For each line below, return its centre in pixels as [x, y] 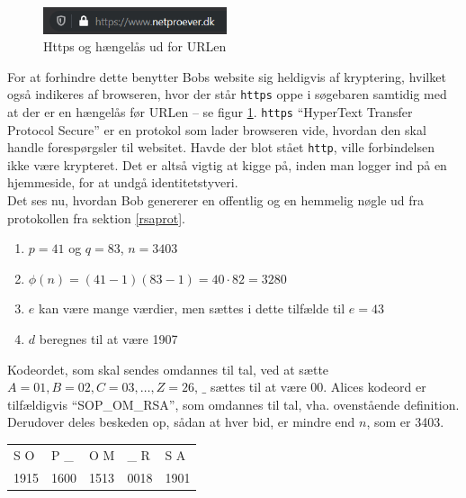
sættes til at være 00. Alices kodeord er [318, 387]
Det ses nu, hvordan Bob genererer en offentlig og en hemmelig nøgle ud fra [216, 200]
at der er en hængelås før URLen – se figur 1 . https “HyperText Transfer [210, 111]
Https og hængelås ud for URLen [135, 46]
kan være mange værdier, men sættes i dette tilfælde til [192, 308]
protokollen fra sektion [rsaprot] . [96, 217]
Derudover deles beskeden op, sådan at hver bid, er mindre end [181, 422]
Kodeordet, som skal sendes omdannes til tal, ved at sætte [168, 369]
